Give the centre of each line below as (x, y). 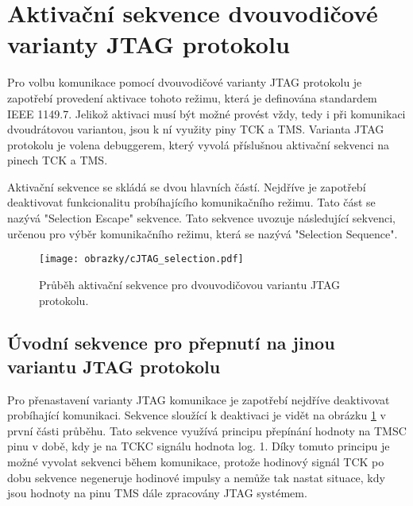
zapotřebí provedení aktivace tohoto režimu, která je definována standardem (192, 97)
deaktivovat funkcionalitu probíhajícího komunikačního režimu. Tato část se (191, 202)
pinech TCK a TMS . (58, 160)
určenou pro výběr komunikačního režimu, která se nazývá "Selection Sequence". (203, 233)
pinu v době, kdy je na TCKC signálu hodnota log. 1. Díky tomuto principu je (199, 446)
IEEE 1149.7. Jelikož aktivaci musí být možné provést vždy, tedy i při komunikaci (206, 113)
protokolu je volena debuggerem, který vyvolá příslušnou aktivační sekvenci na (199, 144)
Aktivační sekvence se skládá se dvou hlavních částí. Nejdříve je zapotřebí (187, 186)
